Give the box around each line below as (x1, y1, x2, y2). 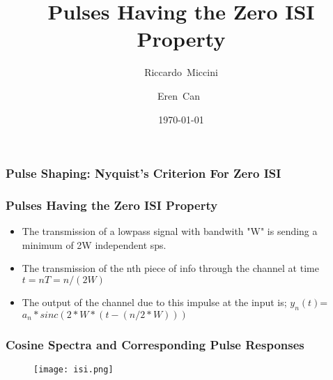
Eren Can (157, 88, 200, 102)
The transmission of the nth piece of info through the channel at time (22, 261, 319, 275)
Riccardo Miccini (144, 65, 218, 79)
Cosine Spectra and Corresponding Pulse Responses (6, 335, 304, 353)
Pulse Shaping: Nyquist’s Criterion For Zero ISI (6, 165, 281, 182)
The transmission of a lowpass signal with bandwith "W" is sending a (22, 224, 318, 238)
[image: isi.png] (33, 365, 114, 375)
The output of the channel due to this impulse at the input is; (22, 295, 287, 310)
